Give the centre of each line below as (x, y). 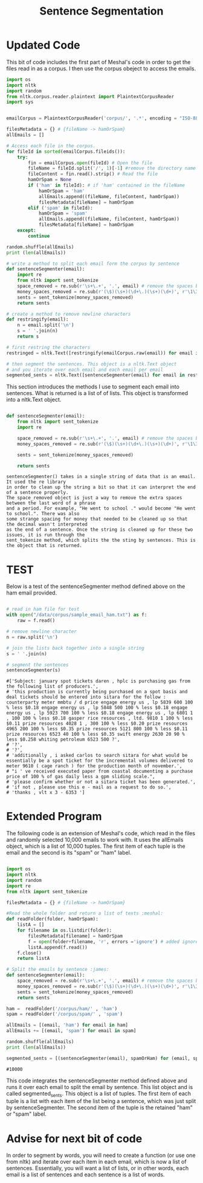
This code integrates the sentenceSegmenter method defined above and (97, 1081)
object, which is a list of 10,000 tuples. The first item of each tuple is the (96, 846)
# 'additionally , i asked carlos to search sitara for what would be (97, 756)
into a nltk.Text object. (34, 400)
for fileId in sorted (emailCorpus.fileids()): (66, 152)
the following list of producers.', (52, 687)
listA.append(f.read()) (58, 947)
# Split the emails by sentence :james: (58, 970)
